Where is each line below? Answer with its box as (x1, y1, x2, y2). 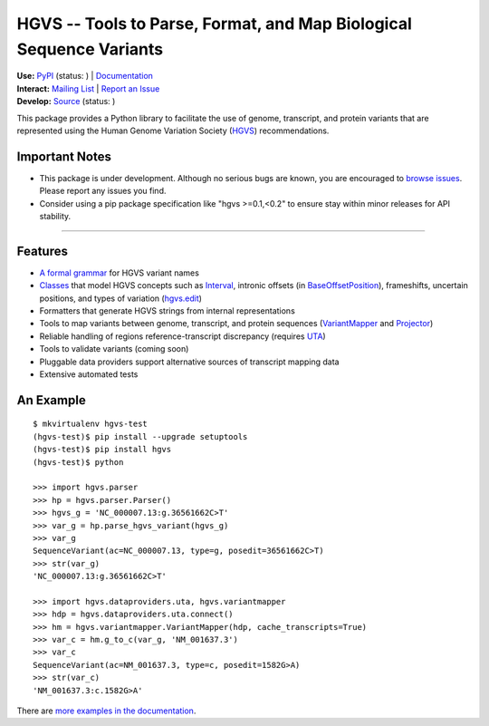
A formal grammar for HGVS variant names (39, 267, 199, 278)
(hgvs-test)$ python (33, 457, 124, 467)
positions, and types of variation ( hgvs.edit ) (39, 293, 203, 304)
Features (16, 243, 68, 258)
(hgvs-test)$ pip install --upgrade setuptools (33, 431, 248, 441)
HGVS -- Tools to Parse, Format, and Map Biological (16, 14, 412, 34)
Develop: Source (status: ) (16, 96, 116, 107)
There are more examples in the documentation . (16, 705, 197, 716)
